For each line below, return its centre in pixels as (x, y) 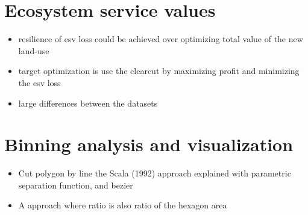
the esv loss (39, 82)
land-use (34, 50)
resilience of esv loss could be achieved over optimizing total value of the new (161, 39)
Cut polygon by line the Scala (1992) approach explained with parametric (155, 173)
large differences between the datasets (88, 103)
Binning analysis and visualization (149, 144)
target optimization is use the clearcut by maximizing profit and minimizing (159, 71)
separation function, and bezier (76, 185)
